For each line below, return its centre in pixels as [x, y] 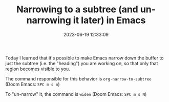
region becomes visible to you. [38, 69]
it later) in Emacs [109, 20]
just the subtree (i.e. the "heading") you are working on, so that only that [82, 63]
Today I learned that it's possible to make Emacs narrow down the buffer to [84, 58]
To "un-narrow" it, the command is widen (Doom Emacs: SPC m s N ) [76, 94]
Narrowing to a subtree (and [77, 9]
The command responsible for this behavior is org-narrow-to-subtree [79, 78]
